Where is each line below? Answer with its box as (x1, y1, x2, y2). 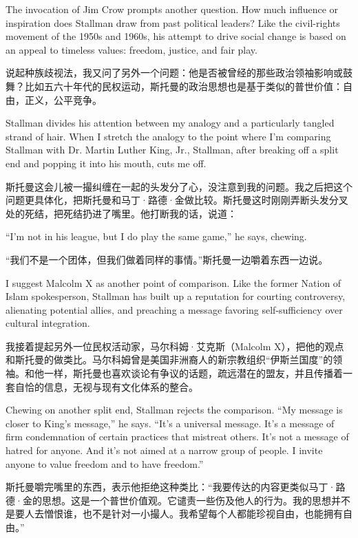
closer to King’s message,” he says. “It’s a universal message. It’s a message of (6, 416, 335, 430)
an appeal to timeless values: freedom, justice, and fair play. (6, 42, 257, 56)
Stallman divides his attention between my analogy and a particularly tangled (6, 116, 335, 130)
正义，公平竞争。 (24, 92, 102, 107)
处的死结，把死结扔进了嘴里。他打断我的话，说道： (6, 206, 237, 220)
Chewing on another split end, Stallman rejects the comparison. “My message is (6, 402, 343, 417)
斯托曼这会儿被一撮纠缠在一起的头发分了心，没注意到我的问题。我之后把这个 (6, 179, 352, 193)
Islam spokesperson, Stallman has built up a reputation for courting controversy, (6, 289, 346, 303)
